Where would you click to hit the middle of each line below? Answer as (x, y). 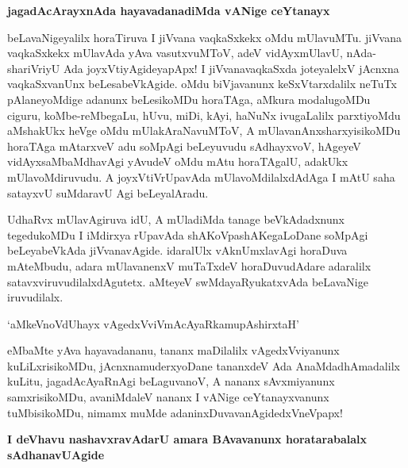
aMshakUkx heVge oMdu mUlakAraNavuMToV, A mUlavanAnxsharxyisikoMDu (204, 130)
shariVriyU (34, 68)
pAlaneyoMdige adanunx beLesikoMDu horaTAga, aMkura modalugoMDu (189, 99)
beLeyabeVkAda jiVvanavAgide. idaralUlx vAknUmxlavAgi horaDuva (177, 250)
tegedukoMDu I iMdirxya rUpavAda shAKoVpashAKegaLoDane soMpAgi (188, 234)
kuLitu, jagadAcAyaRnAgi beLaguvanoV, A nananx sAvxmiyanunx (171, 381)
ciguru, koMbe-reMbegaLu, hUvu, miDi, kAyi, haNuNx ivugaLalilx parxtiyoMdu (204, 115)
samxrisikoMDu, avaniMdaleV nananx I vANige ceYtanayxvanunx (168, 397)
